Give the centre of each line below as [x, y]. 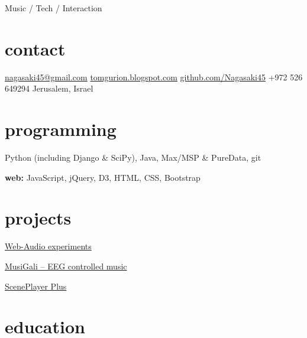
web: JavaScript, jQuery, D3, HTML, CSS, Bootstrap [103, 177]
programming [61, 129]
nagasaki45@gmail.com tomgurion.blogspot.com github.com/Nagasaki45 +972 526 [154, 77]
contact [35, 48]
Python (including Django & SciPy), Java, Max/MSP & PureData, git [133, 157]
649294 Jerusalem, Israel [49, 88]
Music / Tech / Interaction [54, 8]
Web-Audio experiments [48, 246]
